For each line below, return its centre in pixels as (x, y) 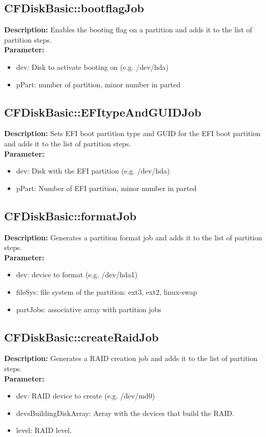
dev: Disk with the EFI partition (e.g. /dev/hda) (93, 171)
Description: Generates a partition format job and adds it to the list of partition (133, 237)
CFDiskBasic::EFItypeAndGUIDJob (103, 112)
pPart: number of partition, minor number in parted (98, 84)
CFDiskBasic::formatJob (70, 215)
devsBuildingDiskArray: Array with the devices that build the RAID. (125, 413)
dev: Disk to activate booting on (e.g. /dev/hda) (92, 66)
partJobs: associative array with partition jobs (89, 309)
